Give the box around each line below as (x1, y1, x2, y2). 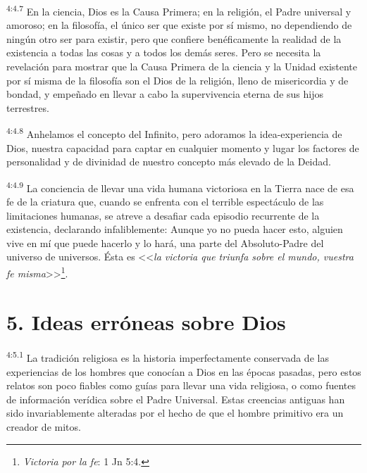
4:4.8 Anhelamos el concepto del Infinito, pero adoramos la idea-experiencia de (6, 125, 342, 141)
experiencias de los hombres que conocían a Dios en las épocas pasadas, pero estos (6, 364, 361, 379)
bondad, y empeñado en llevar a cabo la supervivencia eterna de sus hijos (6, 87, 323, 101)
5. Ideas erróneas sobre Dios (6, 307, 286, 336)
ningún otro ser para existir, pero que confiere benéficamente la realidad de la (6, 31, 342, 46)
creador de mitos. (6, 420, 81, 434)
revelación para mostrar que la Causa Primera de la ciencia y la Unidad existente (6, 59, 358, 74)
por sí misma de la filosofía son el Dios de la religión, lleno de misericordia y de (6, 72, 349, 87)
